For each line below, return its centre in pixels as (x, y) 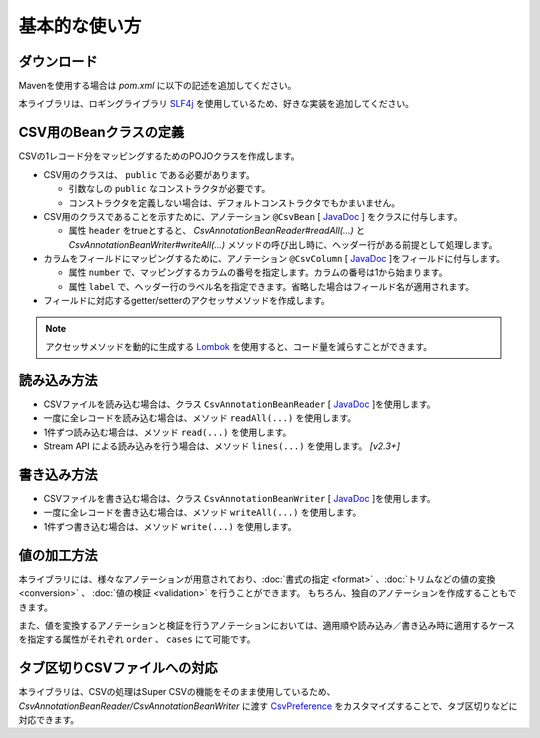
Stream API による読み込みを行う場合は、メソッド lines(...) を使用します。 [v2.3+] (221, 446)
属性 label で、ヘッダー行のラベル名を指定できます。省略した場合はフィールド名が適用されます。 (271, 286)
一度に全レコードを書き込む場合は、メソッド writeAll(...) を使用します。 (202, 512)
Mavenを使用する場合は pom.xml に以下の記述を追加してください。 (157, 86)
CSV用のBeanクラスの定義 (101, 132)
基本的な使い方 (80, 26)
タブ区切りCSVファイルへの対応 (118, 668)
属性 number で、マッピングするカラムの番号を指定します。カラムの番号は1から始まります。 (258, 272)
